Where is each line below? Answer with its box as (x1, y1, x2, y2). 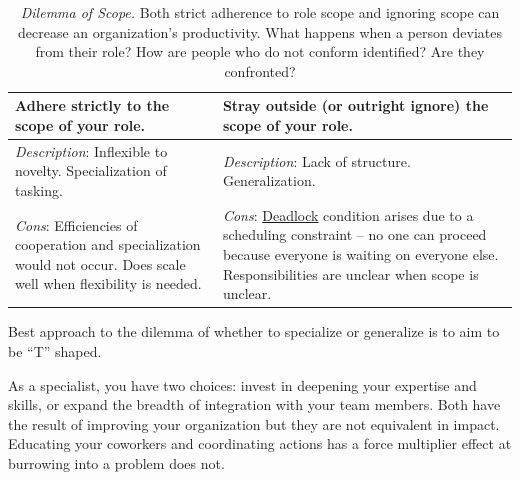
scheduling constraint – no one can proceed (222, 224, 487, 245)
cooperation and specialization (15, 234, 201, 255)
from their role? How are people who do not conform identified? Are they (35, 41, 485, 62)
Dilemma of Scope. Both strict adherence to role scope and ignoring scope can (20, 2, 500, 22)
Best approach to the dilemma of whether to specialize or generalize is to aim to (8, 321, 500, 342)
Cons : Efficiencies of (15, 214, 138, 235)
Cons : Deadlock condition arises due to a (222, 204, 474, 225)
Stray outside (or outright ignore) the (222, 95, 489, 116)
